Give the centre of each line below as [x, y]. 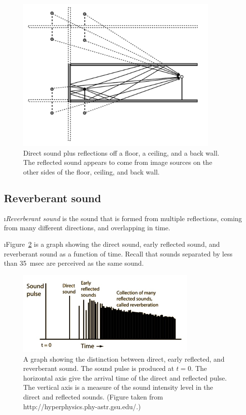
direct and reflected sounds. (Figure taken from [93, 396]
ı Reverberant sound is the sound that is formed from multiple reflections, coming [123, 218]
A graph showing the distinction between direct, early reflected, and [124, 359]
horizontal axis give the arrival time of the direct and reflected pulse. [125, 377]
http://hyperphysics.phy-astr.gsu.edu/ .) [82, 406]
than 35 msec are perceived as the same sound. [74, 263]
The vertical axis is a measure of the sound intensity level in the [118, 387]
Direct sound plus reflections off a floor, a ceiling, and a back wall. [121, 152]
